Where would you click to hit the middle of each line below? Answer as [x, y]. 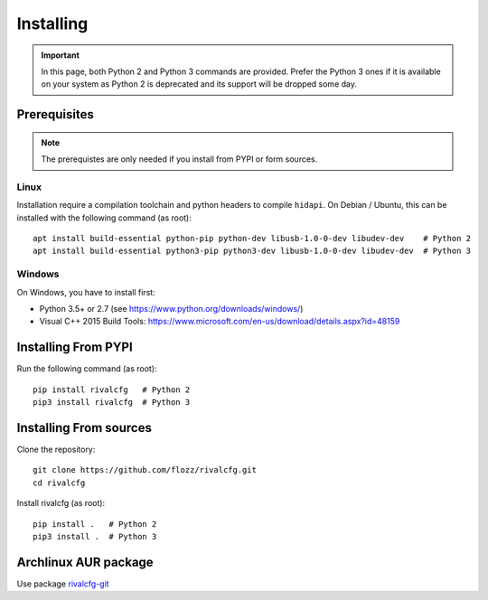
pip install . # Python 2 [95, 524]
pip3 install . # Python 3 [95, 536]
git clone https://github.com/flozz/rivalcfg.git [145, 470]
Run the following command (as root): [87, 369]
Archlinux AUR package [85, 562]
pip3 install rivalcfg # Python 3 [112, 403]
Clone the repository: [56, 449]
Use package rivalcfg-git [63, 584]
